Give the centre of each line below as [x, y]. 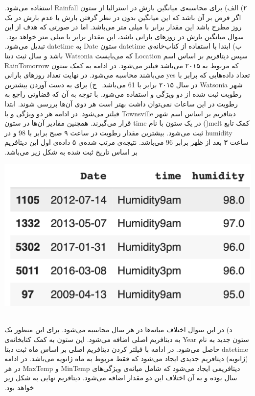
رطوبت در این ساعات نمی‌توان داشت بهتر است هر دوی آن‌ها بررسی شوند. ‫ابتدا [121, 103]
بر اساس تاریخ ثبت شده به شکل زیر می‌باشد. [71, 151]
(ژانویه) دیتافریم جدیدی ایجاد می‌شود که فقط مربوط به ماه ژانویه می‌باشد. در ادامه [126, 358]
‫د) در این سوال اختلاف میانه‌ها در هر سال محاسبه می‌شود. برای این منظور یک [118, 330]
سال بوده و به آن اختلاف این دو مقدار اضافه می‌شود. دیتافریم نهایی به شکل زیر [121, 378]
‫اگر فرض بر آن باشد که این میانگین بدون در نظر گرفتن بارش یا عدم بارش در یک [123, 17]
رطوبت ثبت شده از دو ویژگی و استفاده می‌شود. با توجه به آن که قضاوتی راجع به [123, 94]
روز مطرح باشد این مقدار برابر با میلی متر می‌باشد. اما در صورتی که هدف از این [123, 27]
